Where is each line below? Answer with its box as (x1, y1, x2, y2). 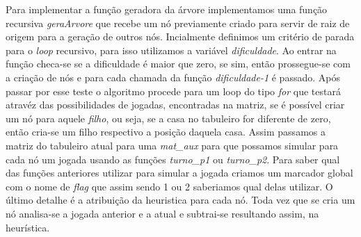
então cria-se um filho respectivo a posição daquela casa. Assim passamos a (6, 124, 326, 139)
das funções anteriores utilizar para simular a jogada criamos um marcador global (6, 165, 353, 180)
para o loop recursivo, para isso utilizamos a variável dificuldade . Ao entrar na (6, 42, 337, 57)
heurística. (6, 220, 50, 234)
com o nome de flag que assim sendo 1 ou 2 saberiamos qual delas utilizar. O (6, 179, 333, 193)
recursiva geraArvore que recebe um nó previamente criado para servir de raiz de (6, 15, 350, 30)
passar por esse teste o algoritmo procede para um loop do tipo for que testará (6, 83, 341, 98)
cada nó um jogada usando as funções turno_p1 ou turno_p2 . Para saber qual (6, 152, 340, 166)
